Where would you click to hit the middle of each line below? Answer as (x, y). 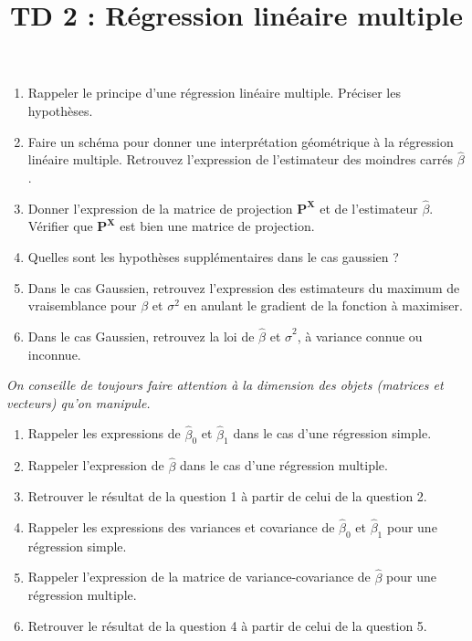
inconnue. (54, 354)
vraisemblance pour (82, 305)
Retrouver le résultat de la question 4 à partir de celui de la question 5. (227, 625)
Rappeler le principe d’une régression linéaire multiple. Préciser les (214, 93)
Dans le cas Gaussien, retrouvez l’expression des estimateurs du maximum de (244, 287)
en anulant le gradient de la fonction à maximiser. (323, 305)
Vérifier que (60, 226)
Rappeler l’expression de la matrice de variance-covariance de (199, 577)
